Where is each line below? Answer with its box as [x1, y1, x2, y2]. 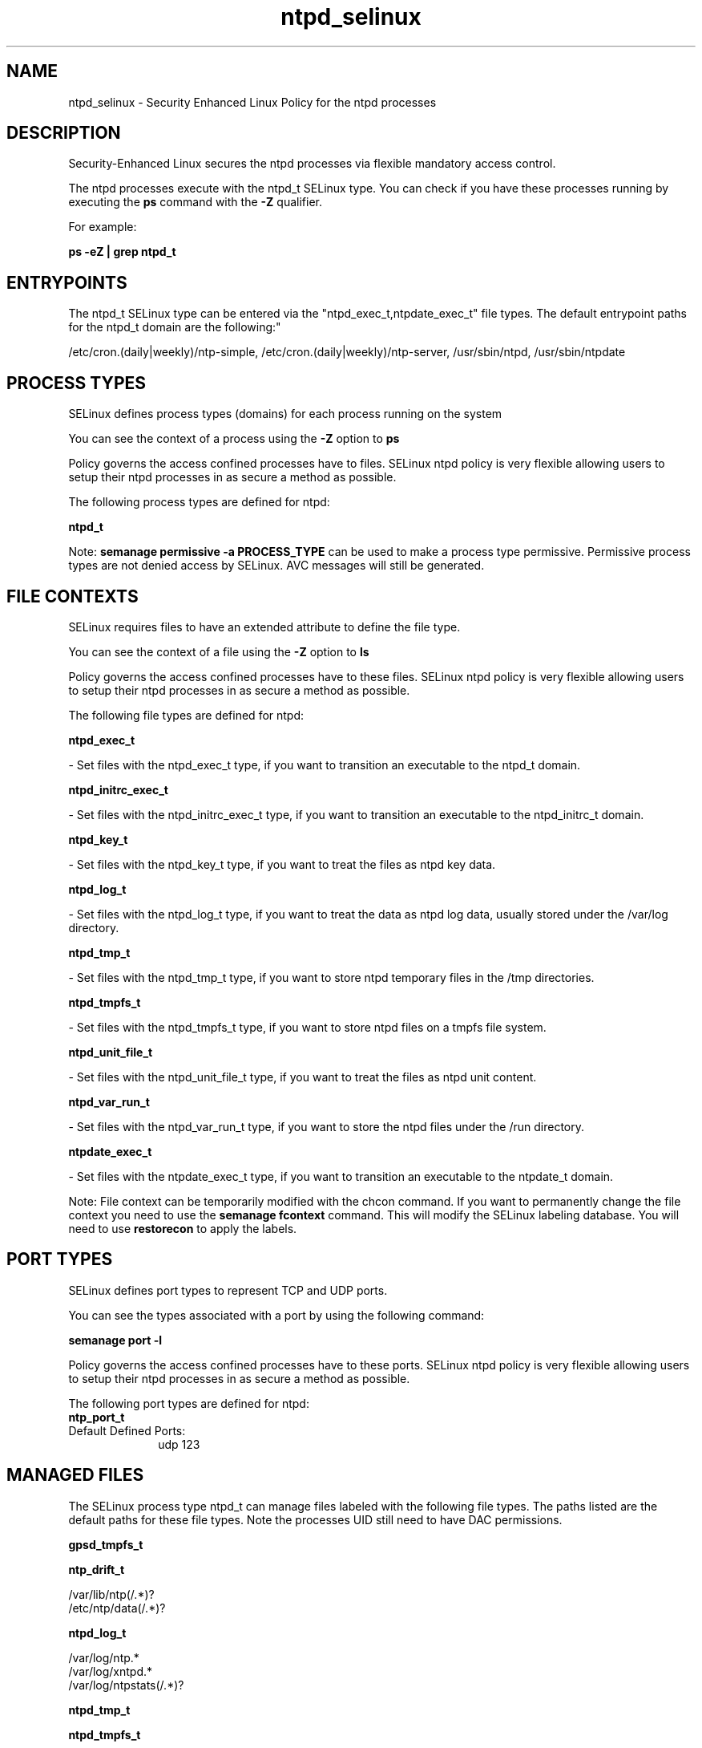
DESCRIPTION [6, 123, 121, 144]
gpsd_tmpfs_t [68, 1537, 143, 1551]
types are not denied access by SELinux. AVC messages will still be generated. [68, 558, 485, 573]
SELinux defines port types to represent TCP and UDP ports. [68, 1283, 388, 1297]
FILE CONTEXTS [6, 586, 139, 606]
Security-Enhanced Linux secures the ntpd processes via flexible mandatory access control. [68, 156, 556, 171]
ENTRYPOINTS [6, 272, 127, 293]
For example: [68, 220, 137, 234]
